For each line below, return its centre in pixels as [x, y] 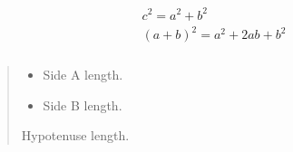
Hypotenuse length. [75, 135]
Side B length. [83, 104]
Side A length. [83, 75]
